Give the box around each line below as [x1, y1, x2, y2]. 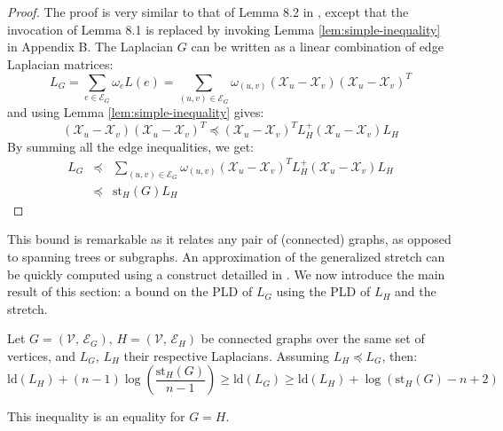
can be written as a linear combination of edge [191, 37, 444, 56]
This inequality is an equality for [7, 407, 185, 426]
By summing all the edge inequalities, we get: [7, 137, 254, 155]
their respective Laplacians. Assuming [123, 346, 330, 364]
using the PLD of [276, 282, 371, 301]
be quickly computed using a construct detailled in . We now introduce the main [7, 264, 445, 283]
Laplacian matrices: [7, 54, 114, 73]
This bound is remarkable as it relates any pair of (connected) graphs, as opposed [7, 230, 452, 248]
